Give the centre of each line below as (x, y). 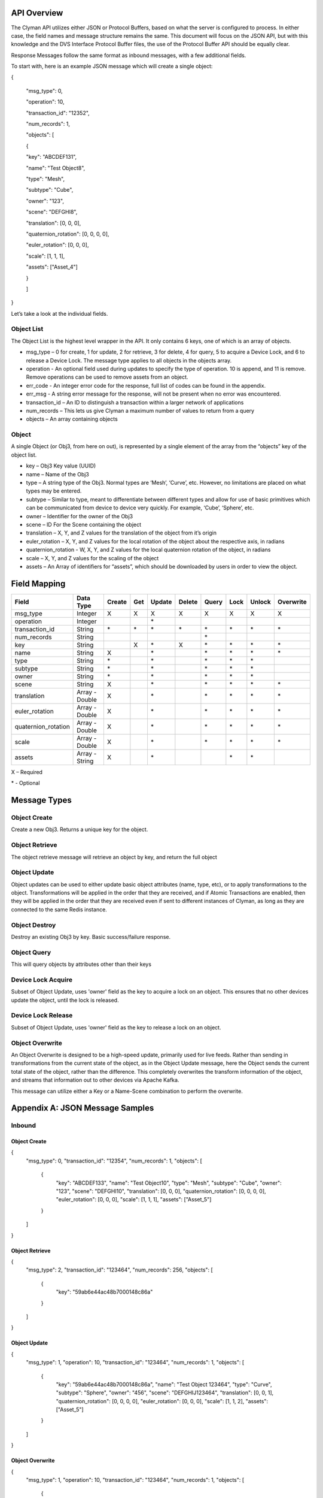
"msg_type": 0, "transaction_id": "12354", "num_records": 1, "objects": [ (114, 1161)
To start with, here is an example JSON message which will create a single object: (112, 67)
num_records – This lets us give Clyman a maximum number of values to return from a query (140, 410)
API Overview (37, 13)
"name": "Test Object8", (56, 168)
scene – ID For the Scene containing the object (84, 524)
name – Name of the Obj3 (57, 474)
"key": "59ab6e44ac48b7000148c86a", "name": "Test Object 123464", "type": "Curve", (164, 1384)
